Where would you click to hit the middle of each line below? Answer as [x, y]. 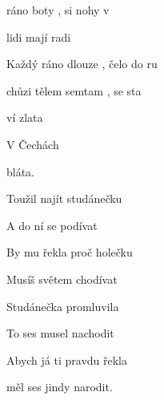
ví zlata [25, 117]
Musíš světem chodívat [62, 279]
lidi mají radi [39, 36]
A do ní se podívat [52, 225]
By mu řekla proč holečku [70, 252]
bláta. [21, 171]
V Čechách [33, 144]
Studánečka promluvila [63, 306]
